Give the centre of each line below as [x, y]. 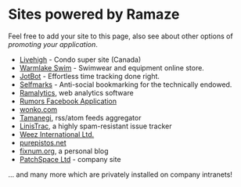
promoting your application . [53, 44]
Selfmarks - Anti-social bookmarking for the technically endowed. [126, 85]
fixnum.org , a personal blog [64, 151]
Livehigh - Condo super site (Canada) [80, 59]
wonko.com [38, 109]
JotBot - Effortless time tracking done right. [90, 76]
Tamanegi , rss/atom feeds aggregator [80, 117]
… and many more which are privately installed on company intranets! [120, 174]
